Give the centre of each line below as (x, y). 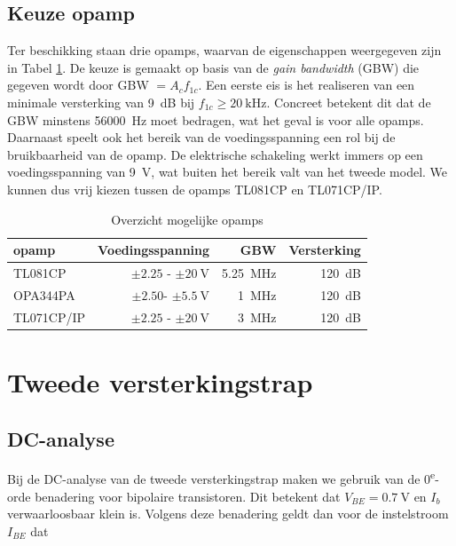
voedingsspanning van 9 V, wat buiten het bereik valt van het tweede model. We (228, 172)
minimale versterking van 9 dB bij (101, 102)
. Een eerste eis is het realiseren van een (307, 85)
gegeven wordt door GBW (78, 85)
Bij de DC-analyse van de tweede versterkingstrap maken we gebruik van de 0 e (221, 477)
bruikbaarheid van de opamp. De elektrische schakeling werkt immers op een (215, 154)
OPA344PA (44, 294)
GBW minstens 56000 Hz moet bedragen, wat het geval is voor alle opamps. (216, 119)
